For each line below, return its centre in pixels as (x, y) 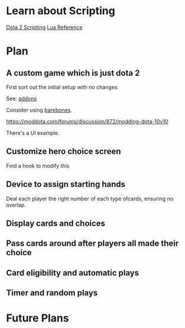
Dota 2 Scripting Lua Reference (44, 27)
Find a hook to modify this (38, 165)
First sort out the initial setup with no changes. (63, 87)
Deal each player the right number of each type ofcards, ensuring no (90, 199)
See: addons (22, 98)
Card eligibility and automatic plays (73, 273)
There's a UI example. (33, 133)
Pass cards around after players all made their (92, 243)
